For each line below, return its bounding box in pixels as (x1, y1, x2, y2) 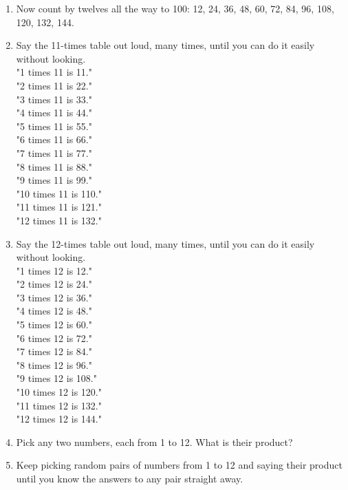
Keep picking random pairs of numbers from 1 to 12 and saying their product (16, 458, 342, 472)
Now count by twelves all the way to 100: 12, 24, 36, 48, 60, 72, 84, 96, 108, (16, 1, 334, 15)
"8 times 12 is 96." (16, 357, 92, 372)
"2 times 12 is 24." (16, 277, 92, 291)
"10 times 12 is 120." (16, 385, 102, 399)
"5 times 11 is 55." (16, 118, 92, 133)
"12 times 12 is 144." (16, 412, 102, 426)
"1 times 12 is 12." (16, 263, 92, 277)
